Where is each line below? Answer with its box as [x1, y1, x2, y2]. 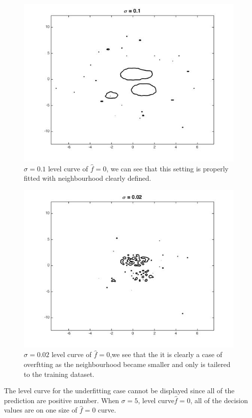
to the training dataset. [24, 368, 95, 379]
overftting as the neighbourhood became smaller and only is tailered [24, 359, 231, 369]
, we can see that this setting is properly [106, 163, 229, 173]
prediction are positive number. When [4, 395, 119, 405]
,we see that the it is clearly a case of [109, 349, 222, 360]
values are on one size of [4, 405, 77, 415]
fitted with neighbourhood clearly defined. [24, 173, 151, 183]
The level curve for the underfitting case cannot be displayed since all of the [4, 385, 235, 396]
